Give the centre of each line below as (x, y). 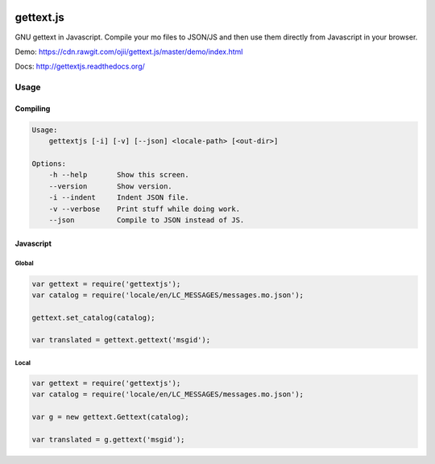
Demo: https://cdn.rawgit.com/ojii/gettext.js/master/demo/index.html (129, 52)
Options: (49, 164)
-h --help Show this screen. (119, 175)
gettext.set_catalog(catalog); (94, 317)
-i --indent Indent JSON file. (119, 198)
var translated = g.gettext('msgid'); (108, 439)
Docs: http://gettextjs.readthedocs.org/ (80, 66)
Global (24, 263)
